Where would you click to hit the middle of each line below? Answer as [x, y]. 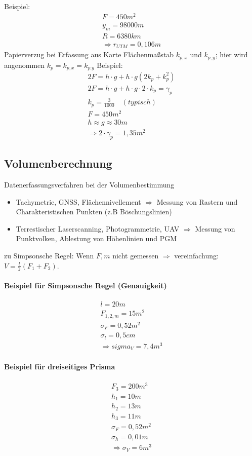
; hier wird [232, 54]
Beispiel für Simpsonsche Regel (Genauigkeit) [86, 286]
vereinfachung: [196, 256]
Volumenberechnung [58, 163]
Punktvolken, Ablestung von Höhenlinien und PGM [96, 238]
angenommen [25, 65]
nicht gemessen [136, 256]
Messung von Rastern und [197, 201]
